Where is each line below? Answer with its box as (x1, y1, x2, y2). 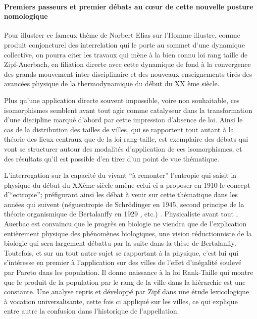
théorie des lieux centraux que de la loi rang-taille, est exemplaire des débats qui (4, 134, 248, 144)
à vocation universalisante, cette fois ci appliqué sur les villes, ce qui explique (4, 296, 238, 306)
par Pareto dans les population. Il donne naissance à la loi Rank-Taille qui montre (4, 267, 253, 277)
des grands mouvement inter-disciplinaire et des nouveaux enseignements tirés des (4, 68, 252, 79)
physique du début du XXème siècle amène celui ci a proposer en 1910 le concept (4, 179, 251, 190)
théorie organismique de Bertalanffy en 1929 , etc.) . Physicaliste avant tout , (4, 209, 238, 219)
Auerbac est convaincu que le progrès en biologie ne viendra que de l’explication (4, 218, 247, 229)
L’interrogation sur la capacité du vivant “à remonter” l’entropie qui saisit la (4, 170, 237, 180)
